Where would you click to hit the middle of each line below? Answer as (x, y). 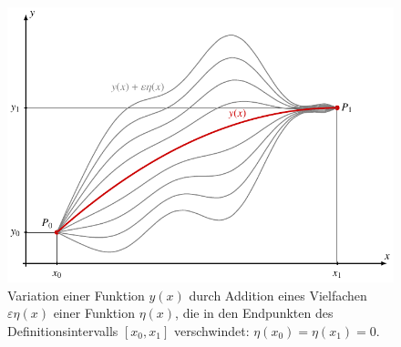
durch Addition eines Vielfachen (278, 295)
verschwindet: (211, 330)
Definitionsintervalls (63, 330)
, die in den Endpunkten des (254, 313)
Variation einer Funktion (76, 295)
